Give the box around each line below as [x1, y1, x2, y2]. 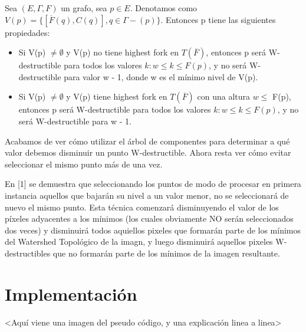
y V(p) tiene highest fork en [66, 90, 167, 103]
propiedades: [5, 26, 50, 38]
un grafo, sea [61, 2, 107, 14]
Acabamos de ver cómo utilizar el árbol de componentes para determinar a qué [5, 134, 290, 147]
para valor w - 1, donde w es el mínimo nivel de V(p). [64, 70, 258, 83]
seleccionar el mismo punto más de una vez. [5, 157, 163, 170]
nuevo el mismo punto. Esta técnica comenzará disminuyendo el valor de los [5, 200, 279, 213]
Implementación [5, 281, 137, 305]
